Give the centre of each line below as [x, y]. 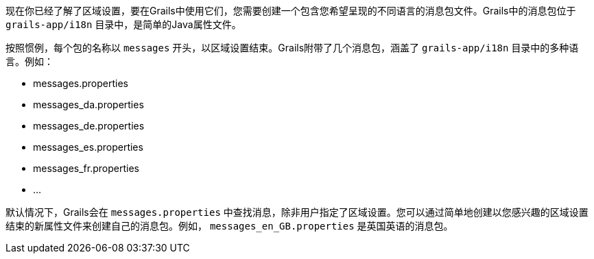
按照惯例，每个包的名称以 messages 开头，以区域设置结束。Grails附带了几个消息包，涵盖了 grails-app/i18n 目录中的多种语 [292, 48]
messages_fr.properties [86, 168]
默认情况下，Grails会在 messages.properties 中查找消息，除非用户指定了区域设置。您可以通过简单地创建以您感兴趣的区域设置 [297, 212]
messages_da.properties [88, 104]
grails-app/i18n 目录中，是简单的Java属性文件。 [123, 24]
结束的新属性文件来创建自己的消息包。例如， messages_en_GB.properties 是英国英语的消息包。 [229, 226]
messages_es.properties [88, 147]
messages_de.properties [89, 126]
